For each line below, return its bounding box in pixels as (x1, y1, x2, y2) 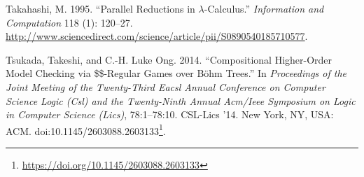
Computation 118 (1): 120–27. (6, 15, 133, 29)
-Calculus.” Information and (204, 1, 324, 15)
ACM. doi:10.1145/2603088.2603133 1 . (6, 121, 166, 138)
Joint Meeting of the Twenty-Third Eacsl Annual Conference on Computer (6, 79, 325, 94)
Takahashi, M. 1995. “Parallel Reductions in (6, 1, 195, 15)
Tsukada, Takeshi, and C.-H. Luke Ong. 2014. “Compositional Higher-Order (6, 52, 332, 66)
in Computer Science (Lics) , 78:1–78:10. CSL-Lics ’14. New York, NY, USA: (6, 107, 334, 122)
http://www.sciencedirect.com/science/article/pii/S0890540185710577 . (6, 29, 308, 43)
